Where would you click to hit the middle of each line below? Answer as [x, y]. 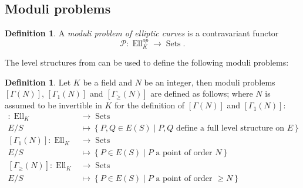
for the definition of [150, 105]
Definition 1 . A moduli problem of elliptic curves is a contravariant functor [142, 33]
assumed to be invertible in [53, 105]
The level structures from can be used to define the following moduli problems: [147, 62]
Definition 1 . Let [38, 82]
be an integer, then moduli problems [210, 82]
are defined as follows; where [202, 93]
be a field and [108, 82]
